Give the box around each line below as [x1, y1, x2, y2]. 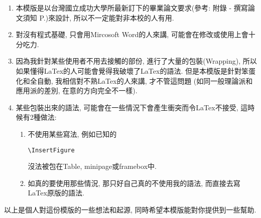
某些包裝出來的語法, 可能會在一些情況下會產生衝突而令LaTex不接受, [16, 102, 238, 112]
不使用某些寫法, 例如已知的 [28, 128, 117, 139]
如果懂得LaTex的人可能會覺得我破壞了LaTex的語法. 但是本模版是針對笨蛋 [16, 65, 255, 76]
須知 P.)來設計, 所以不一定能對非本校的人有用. [23, 12, 174, 23]
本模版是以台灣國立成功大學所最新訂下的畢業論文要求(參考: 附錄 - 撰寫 [16, 3, 248, 13]
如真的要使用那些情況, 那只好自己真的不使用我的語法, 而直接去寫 [28, 177, 240, 188]
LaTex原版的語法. [28, 187, 84, 198]
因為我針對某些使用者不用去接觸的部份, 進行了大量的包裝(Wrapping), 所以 [16, 56, 257, 66]
